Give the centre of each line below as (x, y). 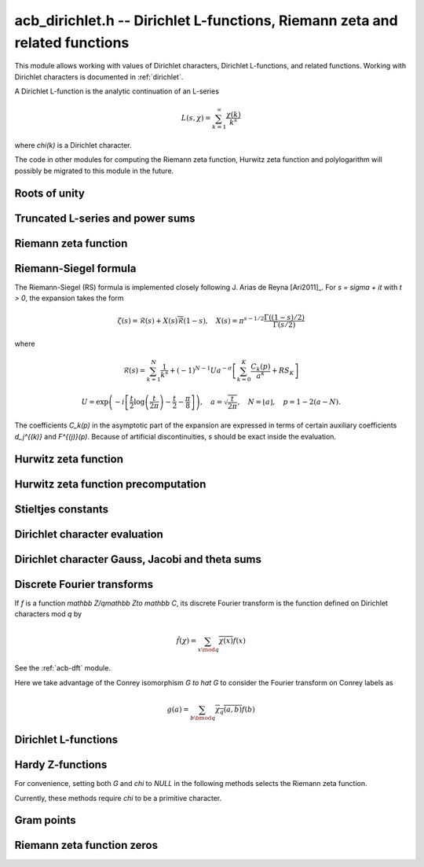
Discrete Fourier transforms (84, 584)
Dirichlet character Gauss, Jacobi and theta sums (138, 559)
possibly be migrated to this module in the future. (94, 171)
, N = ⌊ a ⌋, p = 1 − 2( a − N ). (289, 402)
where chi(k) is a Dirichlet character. (73, 145)
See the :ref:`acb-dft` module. (63, 668)
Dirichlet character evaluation (89, 534)
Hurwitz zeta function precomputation (110, 484)
